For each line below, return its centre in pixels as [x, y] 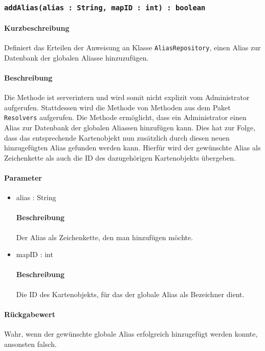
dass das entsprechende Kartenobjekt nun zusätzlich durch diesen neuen [117, 137]
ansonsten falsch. [30, 344]
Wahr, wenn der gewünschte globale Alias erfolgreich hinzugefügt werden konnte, [131, 334]
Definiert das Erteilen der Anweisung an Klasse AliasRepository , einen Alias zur [132, 47]
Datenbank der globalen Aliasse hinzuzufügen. [76, 57]
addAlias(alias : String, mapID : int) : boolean [105, 7]
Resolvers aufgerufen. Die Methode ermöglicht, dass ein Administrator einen [125, 117]
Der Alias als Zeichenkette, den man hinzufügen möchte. [105, 237]
